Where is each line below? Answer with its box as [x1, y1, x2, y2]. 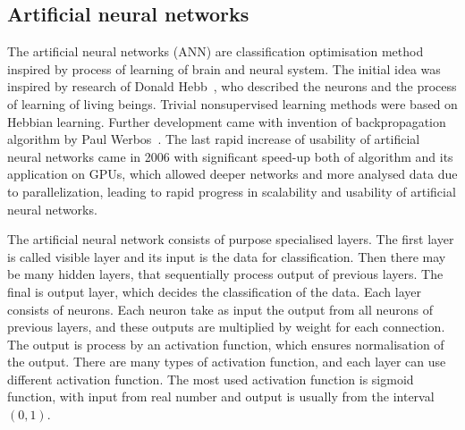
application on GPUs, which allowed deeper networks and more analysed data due [7, 164, 458, 183]
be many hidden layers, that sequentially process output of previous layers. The [7, 265, 444, 283]
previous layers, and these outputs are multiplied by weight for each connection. [7, 317, 445, 336]
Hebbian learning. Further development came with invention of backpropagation [7, 112, 446, 131]
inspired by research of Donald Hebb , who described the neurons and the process [7, 77, 457, 96]
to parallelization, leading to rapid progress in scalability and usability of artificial [7, 181, 456, 200]
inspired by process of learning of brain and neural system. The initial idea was [7, 59, 441, 78]
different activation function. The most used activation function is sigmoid [7, 369, 414, 388]
